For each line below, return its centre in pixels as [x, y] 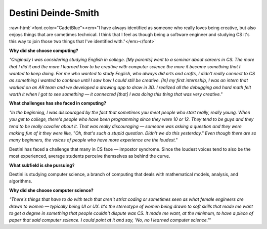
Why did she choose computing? [44, 50]
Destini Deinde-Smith [54, 13]
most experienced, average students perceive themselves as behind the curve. [90, 156]
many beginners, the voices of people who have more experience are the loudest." [93, 140]
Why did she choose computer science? [51, 190]
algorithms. [21, 181]
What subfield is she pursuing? [42, 165]
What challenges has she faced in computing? [58, 103]
